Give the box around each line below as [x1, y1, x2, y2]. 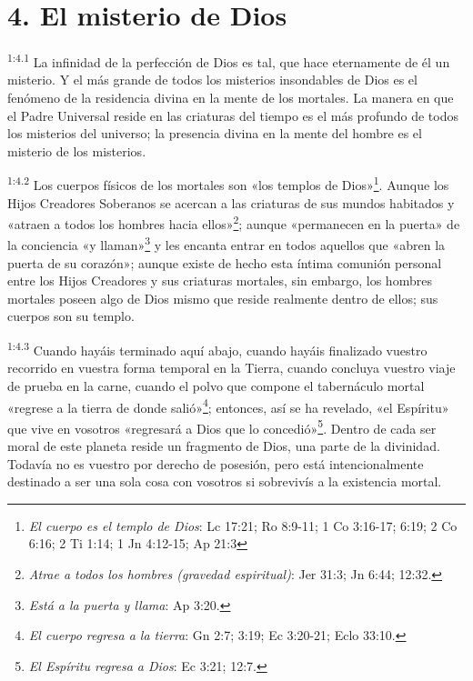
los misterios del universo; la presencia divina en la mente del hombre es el [7, 124, 422, 143]
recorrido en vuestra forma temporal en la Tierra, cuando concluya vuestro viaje [7, 358, 456, 377]
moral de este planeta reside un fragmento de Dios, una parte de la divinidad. [7, 436, 440, 455]
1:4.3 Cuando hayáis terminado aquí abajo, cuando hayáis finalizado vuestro [7, 338, 428, 359]
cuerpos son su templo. [7, 306, 135, 325]
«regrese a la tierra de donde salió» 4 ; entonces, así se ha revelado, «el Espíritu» [7, 395, 449, 416]
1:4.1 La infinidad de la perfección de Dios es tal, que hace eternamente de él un [7, 50, 450, 71]
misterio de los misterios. [7, 141, 146, 160]
